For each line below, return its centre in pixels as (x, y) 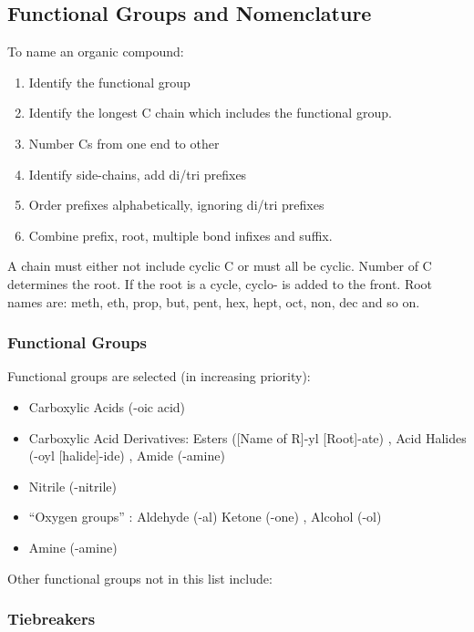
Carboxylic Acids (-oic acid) (107, 406)
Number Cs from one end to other (124, 143)
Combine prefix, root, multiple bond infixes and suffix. (180, 235)
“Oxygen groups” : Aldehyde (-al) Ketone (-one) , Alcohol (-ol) (205, 517)
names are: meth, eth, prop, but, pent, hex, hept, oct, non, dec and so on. (214, 301)
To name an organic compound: (96, 52)
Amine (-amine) (73, 547)
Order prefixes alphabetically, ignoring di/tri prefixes (176, 205)
